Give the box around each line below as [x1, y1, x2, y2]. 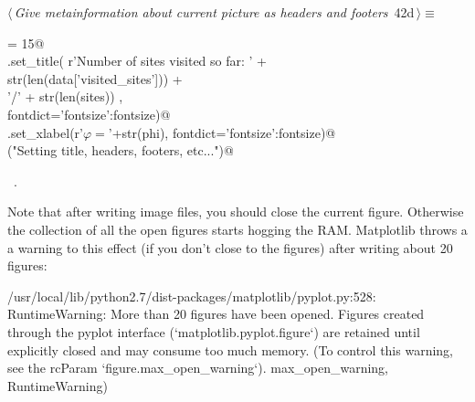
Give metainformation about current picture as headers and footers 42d [14, 3, 415, 21]
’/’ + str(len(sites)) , [7, 87, 123, 106]
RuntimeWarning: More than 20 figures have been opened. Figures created [7, 304, 425, 323]
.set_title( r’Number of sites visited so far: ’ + [7, 51, 267, 70]
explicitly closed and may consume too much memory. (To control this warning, [7, 340, 453, 359]
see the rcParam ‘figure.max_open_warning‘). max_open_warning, [7, 358, 389, 377]
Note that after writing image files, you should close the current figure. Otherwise [7, 202, 464, 221]
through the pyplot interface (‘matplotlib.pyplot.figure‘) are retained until [7, 322, 420, 341]
